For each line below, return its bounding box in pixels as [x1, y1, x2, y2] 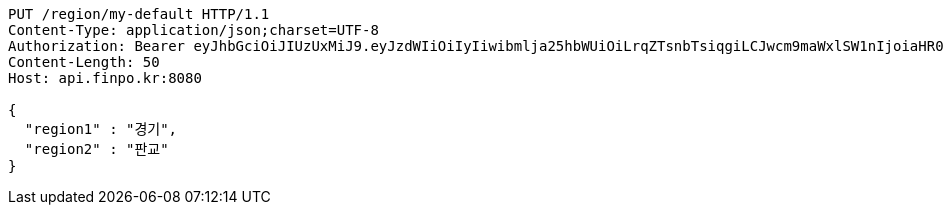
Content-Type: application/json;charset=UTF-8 [8, 22, 379, 38]
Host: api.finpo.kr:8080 [8, 70, 202, 86]
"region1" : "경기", [24, 121, 178, 137]
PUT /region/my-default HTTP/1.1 [8, 6, 270, 22]
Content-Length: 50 [8, 54, 160, 70]
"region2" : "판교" [24, 141, 169, 157]
